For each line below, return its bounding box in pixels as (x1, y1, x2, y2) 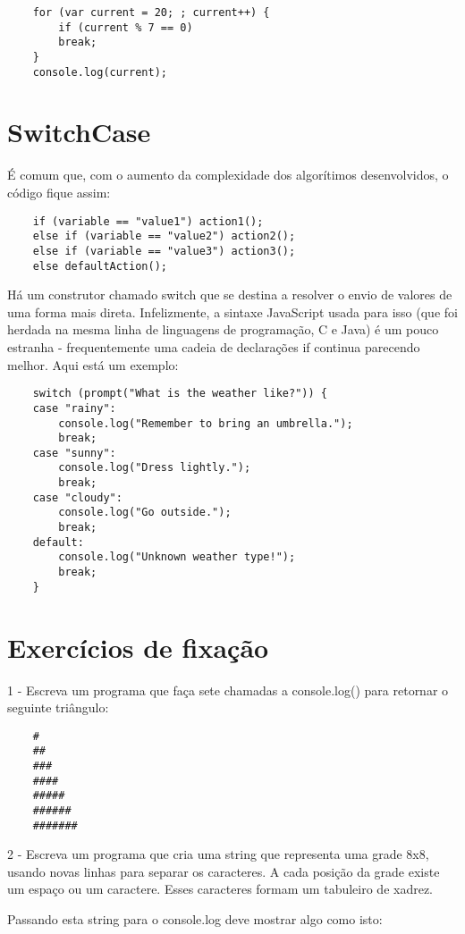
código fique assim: (7, 183, 111, 201)
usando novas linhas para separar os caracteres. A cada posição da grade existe (7, 862, 440, 880)
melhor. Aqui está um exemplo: (7, 355, 179, 374)
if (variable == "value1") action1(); (32, 215, 264, 228)
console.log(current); (32, 65, 167, 79)
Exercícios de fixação (7, 628, 269, 665)
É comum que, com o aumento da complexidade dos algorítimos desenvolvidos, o (7, 165, 449, 184)
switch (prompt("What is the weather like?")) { (32, 387, 327, 400)
